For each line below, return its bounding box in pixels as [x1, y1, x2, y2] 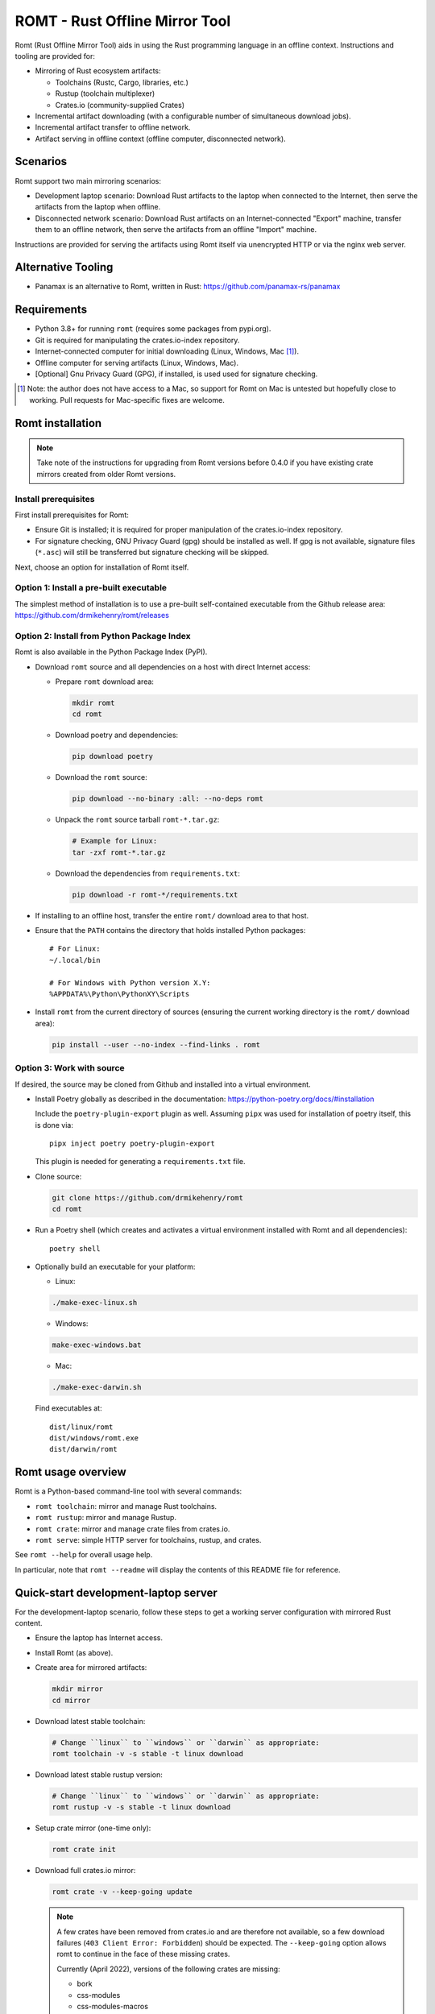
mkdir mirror [52, 1685, 104, 1693]
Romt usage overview [14, 1465, 126, 1479]
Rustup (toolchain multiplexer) [55, 89, 155, 98]
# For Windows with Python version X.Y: [49, 978, 211, 987]
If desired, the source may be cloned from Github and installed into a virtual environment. [14, 1080, 311, 1089]
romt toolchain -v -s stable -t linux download [52, 1749, 243, 1758]
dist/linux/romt [49, 1422, 114, 1432]
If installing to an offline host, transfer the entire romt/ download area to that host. [35, 910, 309, 920]
